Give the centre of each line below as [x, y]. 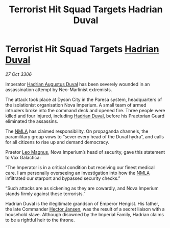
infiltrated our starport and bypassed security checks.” [63, 178]
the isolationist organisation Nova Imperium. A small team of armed [76, 105]
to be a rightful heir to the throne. [40, 220]
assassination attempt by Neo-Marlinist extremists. [59, 89]
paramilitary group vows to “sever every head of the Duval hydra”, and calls [85, 136]
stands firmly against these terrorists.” [45, 194]
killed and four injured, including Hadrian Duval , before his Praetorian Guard [85, 116]
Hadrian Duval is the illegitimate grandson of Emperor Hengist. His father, [82, 203]
